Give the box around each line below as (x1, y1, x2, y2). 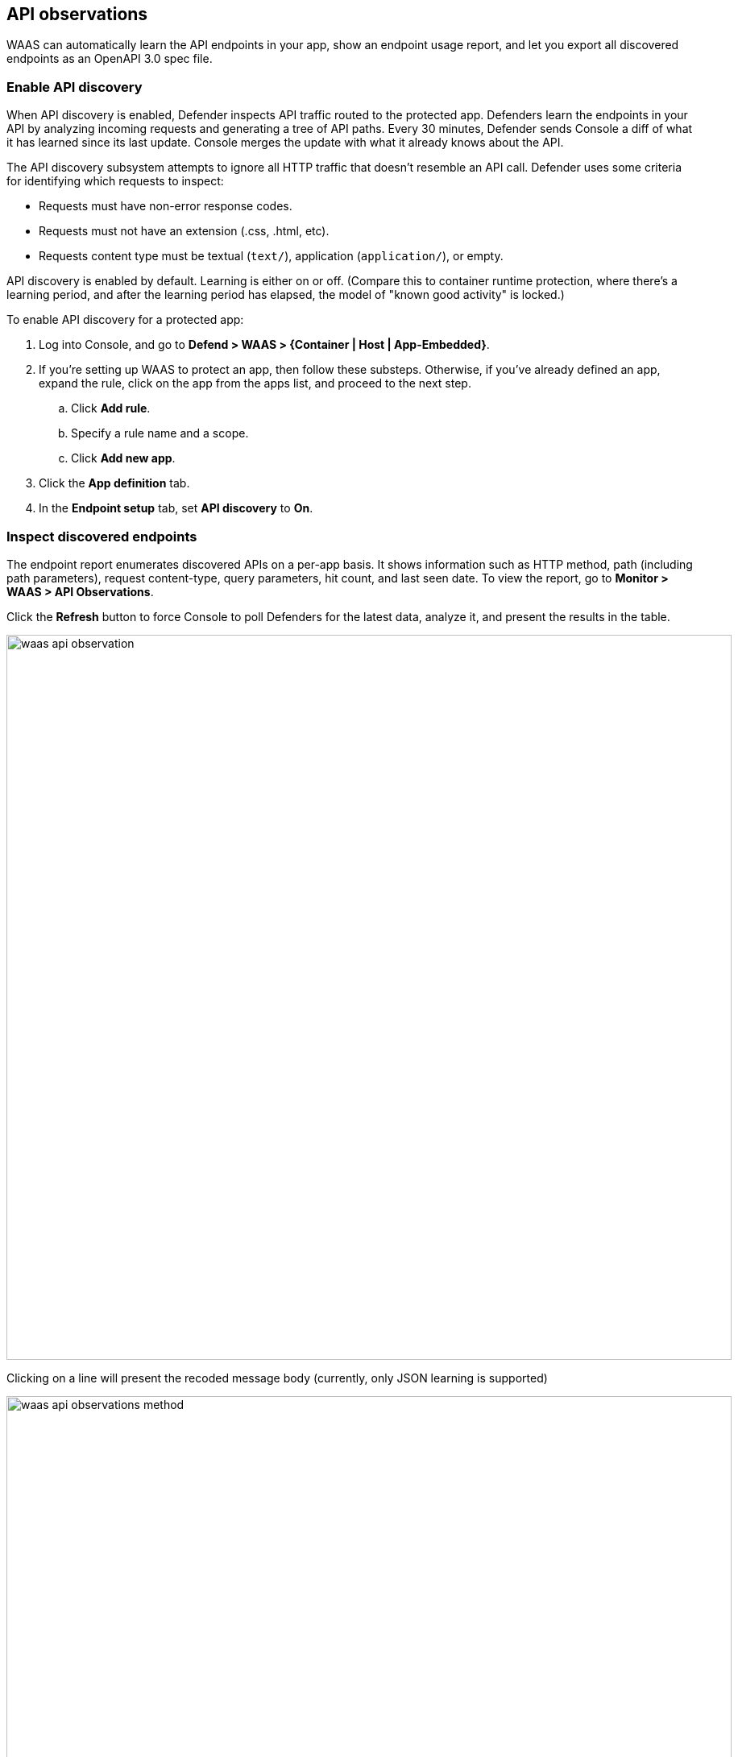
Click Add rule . (71, 401, 151, 416)
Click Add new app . (71, 451, 176, 466)
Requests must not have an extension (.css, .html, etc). (39, 224, 330, 238)
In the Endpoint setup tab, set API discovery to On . (39, 501, 313, 516)
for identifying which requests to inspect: (6, 174, 224, 189)
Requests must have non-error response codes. (39, 199, 292, 213)
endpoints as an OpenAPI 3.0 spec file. (6, 52, 213, 66)
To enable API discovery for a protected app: (6, 313, 244, 327)
